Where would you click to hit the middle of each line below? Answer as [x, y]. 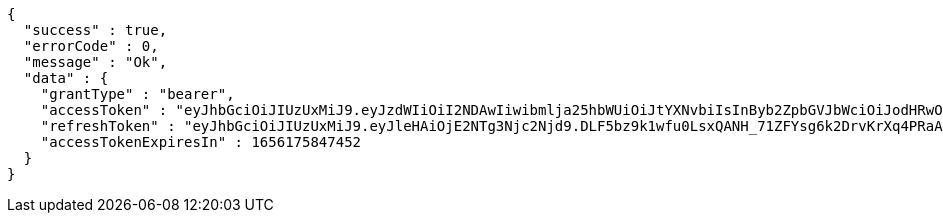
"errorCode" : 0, [91, 46]
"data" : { [66, 78]
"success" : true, [95, 30]
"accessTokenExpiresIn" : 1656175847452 [201, 142]
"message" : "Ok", [95, 62]
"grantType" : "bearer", [137, 94]
